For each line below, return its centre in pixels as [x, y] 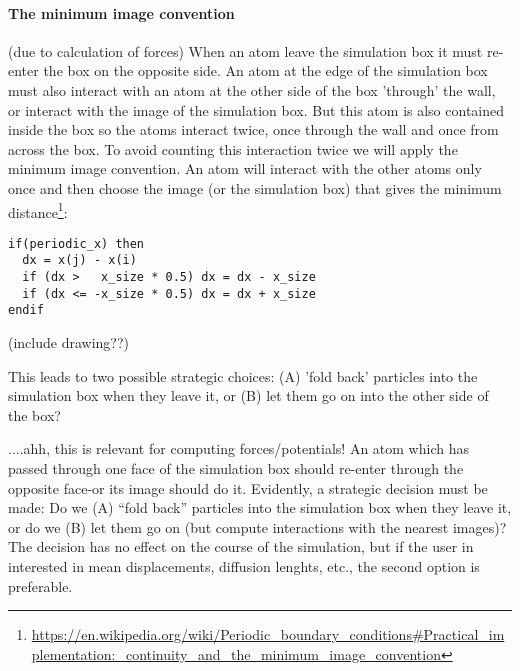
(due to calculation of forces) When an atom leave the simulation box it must [245, 50]
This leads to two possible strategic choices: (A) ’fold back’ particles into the [243, 375]
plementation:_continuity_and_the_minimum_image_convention [236, 653]
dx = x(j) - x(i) [79, 260]
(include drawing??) [69, 342]
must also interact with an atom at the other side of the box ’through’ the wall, [252, 89]
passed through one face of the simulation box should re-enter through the [236, 468]
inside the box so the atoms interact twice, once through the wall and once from [253, 129]
